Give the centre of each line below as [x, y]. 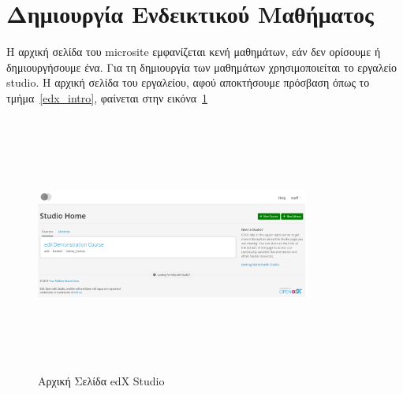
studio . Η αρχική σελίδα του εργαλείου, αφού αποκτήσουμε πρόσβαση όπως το [188, 82]
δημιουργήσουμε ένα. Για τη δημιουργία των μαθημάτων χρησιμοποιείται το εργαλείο [202, 67]
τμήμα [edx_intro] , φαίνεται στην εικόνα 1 [107, 97]
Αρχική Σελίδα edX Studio [101, 381]
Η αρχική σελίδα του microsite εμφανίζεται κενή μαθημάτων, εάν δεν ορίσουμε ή [194, 52]
